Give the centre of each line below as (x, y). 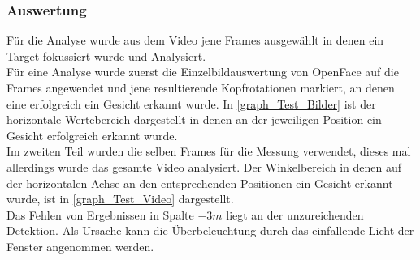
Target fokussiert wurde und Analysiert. (106, 55)
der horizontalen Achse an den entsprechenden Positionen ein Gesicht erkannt (200, 183)
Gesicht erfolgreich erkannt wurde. (92, 135)
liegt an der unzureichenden (295, 214)
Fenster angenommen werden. (80, 246)
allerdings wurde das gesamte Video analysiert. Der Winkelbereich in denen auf (204, 166)
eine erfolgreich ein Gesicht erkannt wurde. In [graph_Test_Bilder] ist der (191, 103)
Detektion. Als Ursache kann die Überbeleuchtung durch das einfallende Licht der (210, 230)
